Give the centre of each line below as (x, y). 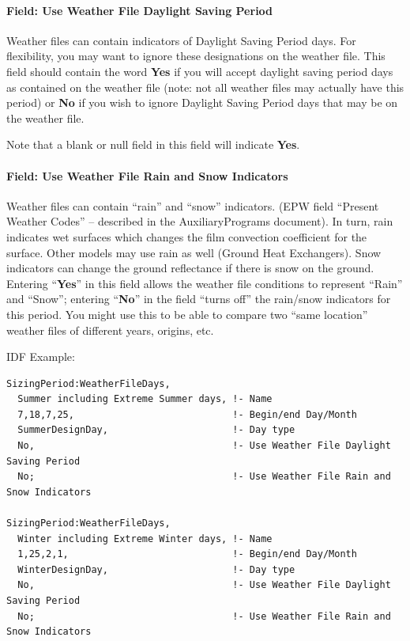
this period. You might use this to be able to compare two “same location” (187, 314)
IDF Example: (41, 357)
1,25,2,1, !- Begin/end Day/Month (187, 554)
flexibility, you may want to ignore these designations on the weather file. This (196, 56)
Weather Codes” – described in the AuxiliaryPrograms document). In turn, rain (200, 221)
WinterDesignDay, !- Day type (156, 569)
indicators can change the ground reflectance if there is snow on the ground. (190, 268)
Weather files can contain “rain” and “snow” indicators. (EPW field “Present (193, 205)
